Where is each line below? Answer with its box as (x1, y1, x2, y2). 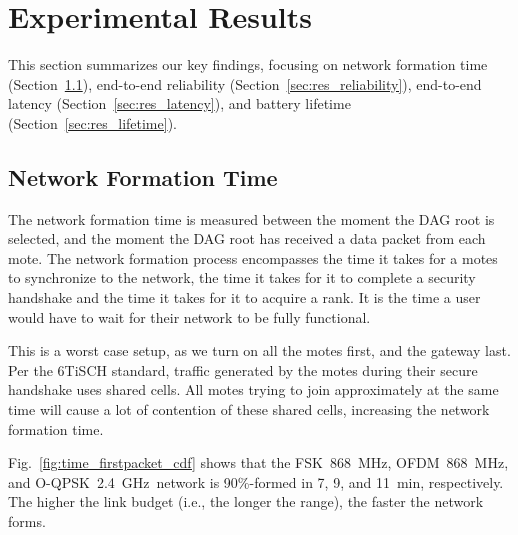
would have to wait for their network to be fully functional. (8, 306, 371, 327)
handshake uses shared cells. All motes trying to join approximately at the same (8, 379, 499, 400)
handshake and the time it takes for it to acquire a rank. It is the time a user (8, 287, 481, 308)
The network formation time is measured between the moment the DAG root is (8, 208, 495, 229)
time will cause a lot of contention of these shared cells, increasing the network (8, 399, 490, 420)
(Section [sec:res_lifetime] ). (8, 112, 177, 133)
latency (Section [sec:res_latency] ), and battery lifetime (8, 93, 351, 114)
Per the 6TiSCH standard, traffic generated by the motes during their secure (8, 359, 478, 380)
